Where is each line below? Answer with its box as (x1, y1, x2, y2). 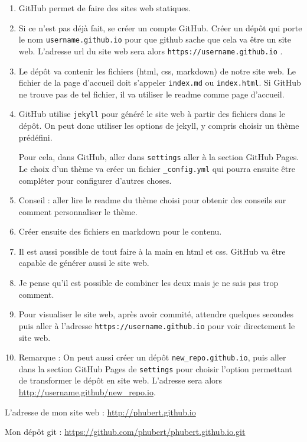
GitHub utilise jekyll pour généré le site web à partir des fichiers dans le (18, 108, 285, 120)
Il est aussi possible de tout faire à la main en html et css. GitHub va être (18, 245, 286, 257)
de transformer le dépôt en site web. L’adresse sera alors (18, 374, 223, 386)
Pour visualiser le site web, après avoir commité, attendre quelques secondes (18, 308, 294, 320)
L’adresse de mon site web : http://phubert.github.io (5, 405, 196, 418)
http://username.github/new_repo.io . (18, 386, 156, 398)
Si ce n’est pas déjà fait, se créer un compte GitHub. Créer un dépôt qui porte (18, 21, 302, 34)
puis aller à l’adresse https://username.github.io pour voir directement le (18, 319, 295, 331)
